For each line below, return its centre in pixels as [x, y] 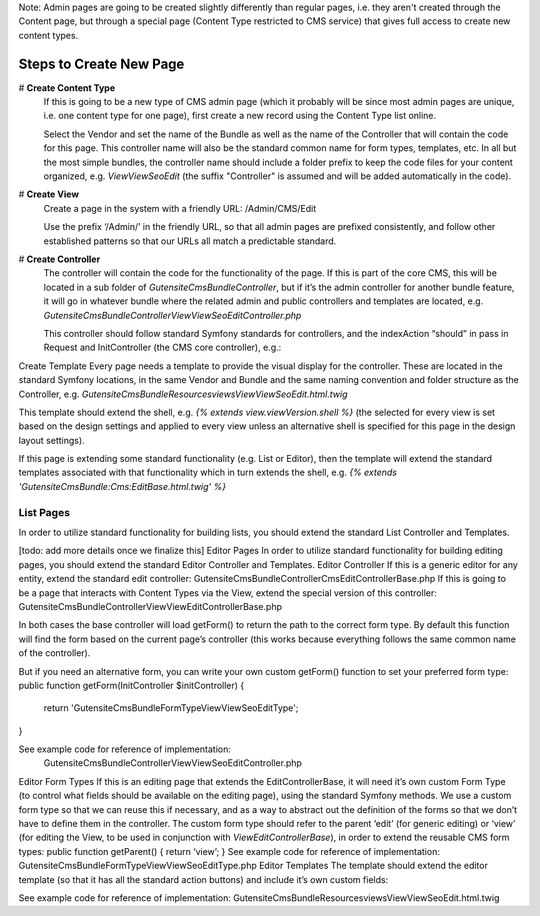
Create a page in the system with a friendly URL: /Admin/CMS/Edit [180, 208]
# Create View [49, 194]
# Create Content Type [66, 87]
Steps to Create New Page [101, 63]
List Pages [44, 512]
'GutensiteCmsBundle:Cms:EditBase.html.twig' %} [122, 486]
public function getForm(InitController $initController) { [131, 685]
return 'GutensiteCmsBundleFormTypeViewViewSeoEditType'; [171, 708]
